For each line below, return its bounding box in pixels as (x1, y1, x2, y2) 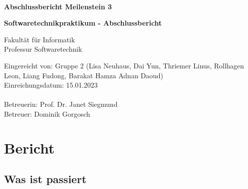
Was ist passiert (4, 171, 87, 187)
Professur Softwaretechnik (4, 44, 82, 54)
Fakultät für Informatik (4, 34, 75, 44)
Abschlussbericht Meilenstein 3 (4, 1, 112, 11)
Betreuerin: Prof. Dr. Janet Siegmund (4, 99, 118, 109)
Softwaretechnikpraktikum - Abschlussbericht (4, 18, 162, 28)
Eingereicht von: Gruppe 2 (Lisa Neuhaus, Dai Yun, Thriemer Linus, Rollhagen (4, 60, 244, 70)
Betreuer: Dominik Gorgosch (4, 108, 90, 119)
